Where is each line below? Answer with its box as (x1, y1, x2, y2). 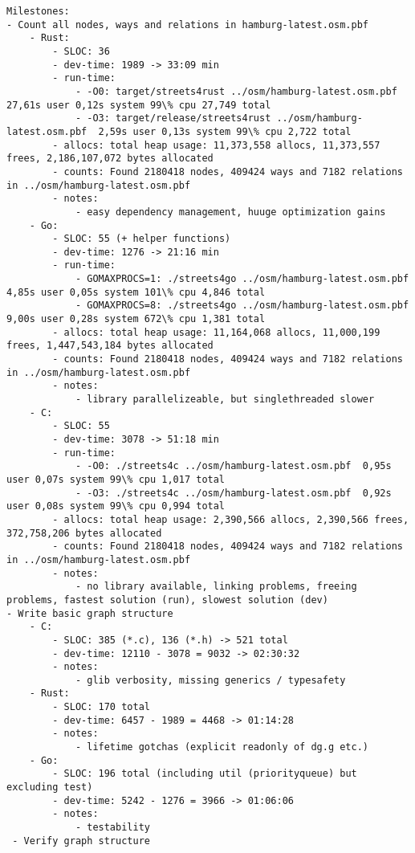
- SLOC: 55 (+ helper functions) (52, 233, 231, 245)
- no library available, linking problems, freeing (75, 581, 357, 593)
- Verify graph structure (12, 835, 150, 847)
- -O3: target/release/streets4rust (75, 112, 271, 124)
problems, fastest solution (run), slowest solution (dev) (6, 594, 328, 606)
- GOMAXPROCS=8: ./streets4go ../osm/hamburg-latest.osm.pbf (75, 300, 409, 312)
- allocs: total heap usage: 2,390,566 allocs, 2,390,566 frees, (52, 513, 409, 525)
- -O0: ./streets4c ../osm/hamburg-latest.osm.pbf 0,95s (75, 460, 392, 472)
